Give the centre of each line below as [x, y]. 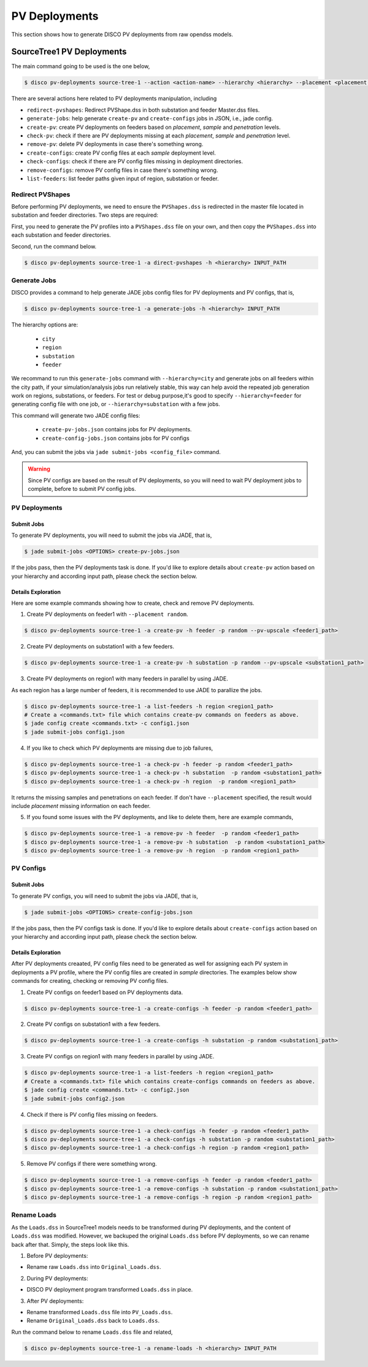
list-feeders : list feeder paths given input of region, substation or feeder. [123, 179]
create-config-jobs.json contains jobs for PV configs [116, 438]
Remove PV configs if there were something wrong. [92, 1164]
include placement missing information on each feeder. [81, 806]
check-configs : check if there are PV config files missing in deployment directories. [135, 161]
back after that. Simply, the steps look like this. [70, 1244]
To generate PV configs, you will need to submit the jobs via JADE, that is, [105, 896]
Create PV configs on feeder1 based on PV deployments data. [105, 992]
